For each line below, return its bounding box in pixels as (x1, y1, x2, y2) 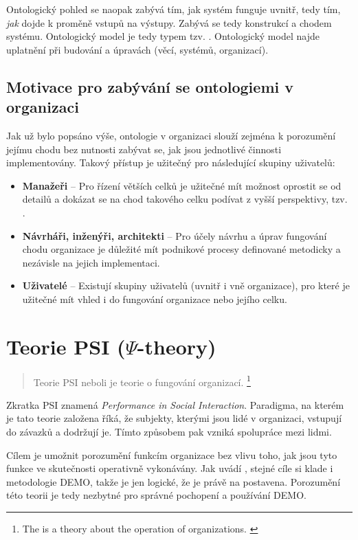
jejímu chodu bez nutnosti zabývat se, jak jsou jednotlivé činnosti (6, 142, 282, 156)
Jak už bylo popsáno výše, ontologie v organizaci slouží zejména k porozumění (6, 128, 336, 142)
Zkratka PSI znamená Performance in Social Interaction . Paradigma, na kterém (6, 397, 344, 412)
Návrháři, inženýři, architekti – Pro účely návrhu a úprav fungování (22, 228, 327, 243)
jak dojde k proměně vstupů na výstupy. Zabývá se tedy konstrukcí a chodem (6, 15, 332, 30)
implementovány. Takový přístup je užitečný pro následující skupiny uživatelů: (6, 155, 335, 170)
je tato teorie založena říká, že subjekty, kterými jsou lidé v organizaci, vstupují (6, 411, 342, 425)
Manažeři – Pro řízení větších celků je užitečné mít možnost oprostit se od (22, 178, 342, 192)
